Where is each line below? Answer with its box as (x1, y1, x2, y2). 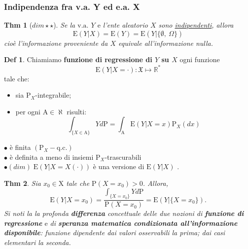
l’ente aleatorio (103, 20, 148, 30)
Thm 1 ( (4, 20, 33, 30)
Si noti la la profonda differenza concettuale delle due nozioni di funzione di (4, 208, 244, 218)
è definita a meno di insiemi (9, 151, 94, 162)
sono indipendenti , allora (158, 20, 234, 30)
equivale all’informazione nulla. (118, 37, 213, 48)
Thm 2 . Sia (4, 178, 41, 188)
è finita (9, 142, 31, 152)
